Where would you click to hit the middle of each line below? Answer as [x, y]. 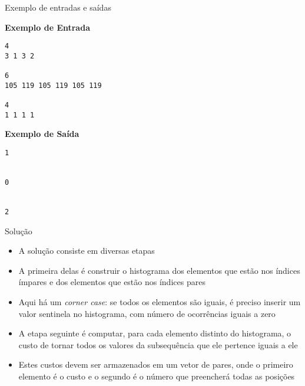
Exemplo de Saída [42, 134]
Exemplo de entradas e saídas [58, 7]
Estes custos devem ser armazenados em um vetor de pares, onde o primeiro [156, 364]
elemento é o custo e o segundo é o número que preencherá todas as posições [157, 376]
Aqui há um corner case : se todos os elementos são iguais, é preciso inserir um [160, 302]
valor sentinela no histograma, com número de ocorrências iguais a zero [147, 313]
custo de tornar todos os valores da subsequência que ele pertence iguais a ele [158, 344]
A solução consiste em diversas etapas [87, 251]
